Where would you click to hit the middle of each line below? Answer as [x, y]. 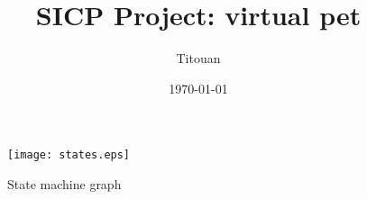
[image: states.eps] [69, 155]
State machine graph [64, 183]
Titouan [198, 58]
